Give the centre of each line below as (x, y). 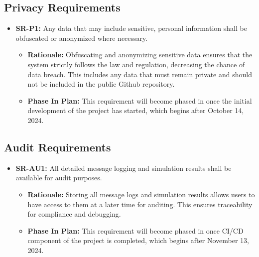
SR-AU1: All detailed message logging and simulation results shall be (124, 168)
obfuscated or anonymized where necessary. (82, 38)
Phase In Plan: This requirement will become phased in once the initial (140, 100)
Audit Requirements (58, 147)
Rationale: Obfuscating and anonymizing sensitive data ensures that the (140, 55)
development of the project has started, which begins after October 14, (136, 110)
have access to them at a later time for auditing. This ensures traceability (140, 204)
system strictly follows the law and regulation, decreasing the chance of (136, 64)
